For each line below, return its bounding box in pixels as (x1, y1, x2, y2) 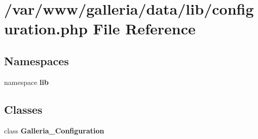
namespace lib (4, 76, 49, 87)
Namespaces (4, 53, 69, 68)
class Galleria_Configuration (4, 125, 104, 135)
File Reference (93, 18, 196, 39)
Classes (4, 101, 43, 117)
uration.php (4, 18, 88, 39)
